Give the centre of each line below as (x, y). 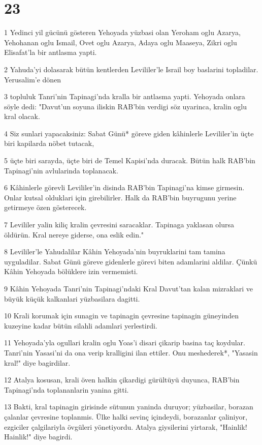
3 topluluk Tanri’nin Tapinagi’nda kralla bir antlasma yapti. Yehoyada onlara (125, 96)
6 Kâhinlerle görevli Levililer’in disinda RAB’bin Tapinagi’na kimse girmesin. (124, 187)
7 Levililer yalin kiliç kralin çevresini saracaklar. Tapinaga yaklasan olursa (119, 225)
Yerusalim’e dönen (33, 79)
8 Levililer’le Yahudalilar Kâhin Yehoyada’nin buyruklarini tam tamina (115, 251)
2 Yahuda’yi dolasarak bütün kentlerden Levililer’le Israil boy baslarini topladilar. (131, 69)
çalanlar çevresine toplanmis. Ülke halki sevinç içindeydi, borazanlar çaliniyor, (126, 416)
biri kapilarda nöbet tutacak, (49, 143)
